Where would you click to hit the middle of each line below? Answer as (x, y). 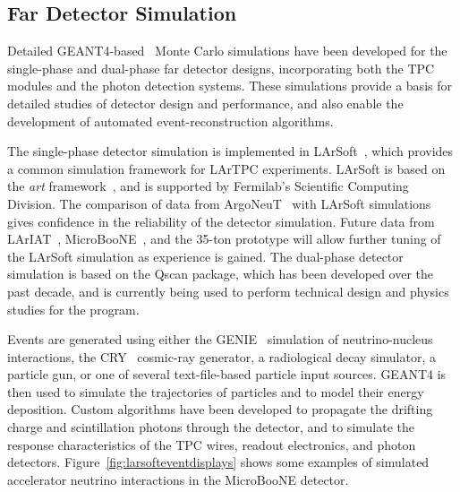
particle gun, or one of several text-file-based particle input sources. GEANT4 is (227, 374)
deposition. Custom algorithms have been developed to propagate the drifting (220, 409)
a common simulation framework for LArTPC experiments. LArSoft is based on (226, 168)
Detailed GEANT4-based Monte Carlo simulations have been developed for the (227, 51)
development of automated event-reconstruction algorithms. (170, 121)
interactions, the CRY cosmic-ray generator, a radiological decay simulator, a (221, 356)
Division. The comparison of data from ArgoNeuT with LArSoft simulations (219, 203)
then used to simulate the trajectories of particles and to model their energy (216, 391)
